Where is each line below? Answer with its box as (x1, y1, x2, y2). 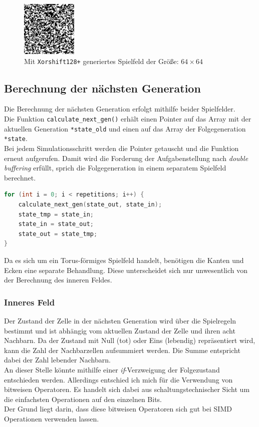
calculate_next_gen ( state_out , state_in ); (18, 200, 162, 208)
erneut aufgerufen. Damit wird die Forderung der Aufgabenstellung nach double (4, 152, 248, 163)
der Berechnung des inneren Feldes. (4, 274, 112, 285)
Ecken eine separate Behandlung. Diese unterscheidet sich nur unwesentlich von (4, 264, 247, 275)
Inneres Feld (4, 295, 55, 308)
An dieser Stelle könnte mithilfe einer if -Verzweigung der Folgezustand (4, 364, 220, 374)
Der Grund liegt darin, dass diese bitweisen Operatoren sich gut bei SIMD (4, 403, 232, 414)
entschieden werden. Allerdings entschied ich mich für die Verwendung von (4, 374, 233, 384)
